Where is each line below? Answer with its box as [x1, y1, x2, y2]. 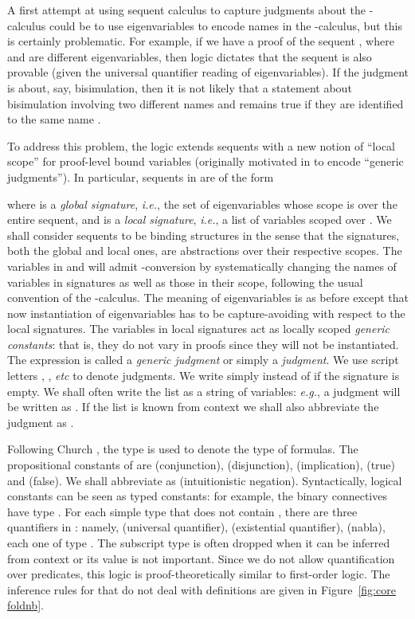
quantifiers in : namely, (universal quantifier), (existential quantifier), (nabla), [7, 519, 386, 535]
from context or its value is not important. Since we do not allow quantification [7, 550, 395, 566]
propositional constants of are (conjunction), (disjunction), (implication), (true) [7, 456, 396, 473]
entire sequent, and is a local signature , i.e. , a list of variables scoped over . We [7, 211, 392, 228]
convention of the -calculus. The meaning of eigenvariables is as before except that [7, 289, 409, 306]
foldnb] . [7, 597, 44, 613]
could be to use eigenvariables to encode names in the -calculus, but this [49, 17, 402, 33]
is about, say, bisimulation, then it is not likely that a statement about [7, 79, 352, 96]
